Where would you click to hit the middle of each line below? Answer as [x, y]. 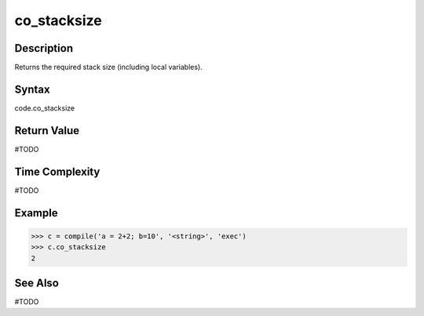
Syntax [32, 89]
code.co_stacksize [44, 108]
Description [44, 48]
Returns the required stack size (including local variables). [109, 67]
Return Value [47, 131]
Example [36, 213]
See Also [37, 283]
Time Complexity [57, 171]
